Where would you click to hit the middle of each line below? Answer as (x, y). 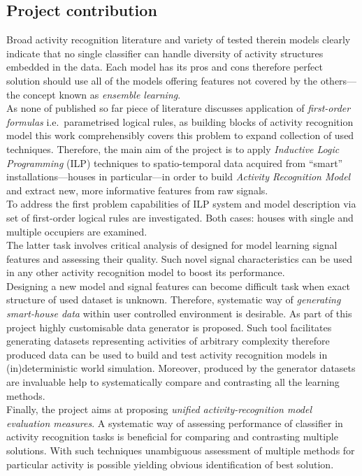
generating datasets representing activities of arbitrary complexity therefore (168, 341)
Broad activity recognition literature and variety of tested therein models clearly (179, 39)
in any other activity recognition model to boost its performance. (146, 272)
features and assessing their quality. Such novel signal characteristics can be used (180, 258)
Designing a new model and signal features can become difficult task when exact (179, 286)
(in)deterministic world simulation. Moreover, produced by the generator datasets (181, 368)
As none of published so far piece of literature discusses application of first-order (179, 108)
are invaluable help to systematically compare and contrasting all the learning (173, 382)
